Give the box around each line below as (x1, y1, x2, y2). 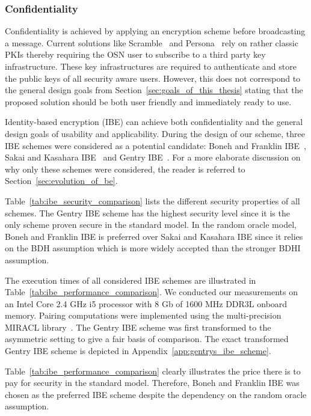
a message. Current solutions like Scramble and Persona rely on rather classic (5, 36, 298, 49)
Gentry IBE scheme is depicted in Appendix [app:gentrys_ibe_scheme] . (5, 344, 271, 357)
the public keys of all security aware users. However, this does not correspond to (5, 72, 301, 84)
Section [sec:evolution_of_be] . (5, 174, 118, 187)
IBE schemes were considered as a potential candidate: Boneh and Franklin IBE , (5, 139, 306, 151)
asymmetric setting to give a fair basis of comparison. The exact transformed (5, 332, 289, 345)
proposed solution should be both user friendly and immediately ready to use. (5, 95, 292, 108)
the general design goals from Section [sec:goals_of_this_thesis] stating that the (5, 84, 303, 96)
